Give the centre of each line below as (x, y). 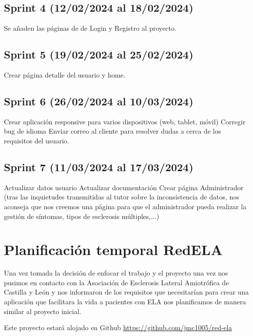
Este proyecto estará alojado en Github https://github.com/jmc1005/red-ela (118, 327)
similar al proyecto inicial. (43, 311)
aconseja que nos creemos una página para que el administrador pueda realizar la (125, 206)
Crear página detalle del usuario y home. (65, 75)
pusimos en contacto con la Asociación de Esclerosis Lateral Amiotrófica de (117, 282)
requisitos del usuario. (37, 140)
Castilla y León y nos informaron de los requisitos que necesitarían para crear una (126, 292)
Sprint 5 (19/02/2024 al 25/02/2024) (99, 54)
